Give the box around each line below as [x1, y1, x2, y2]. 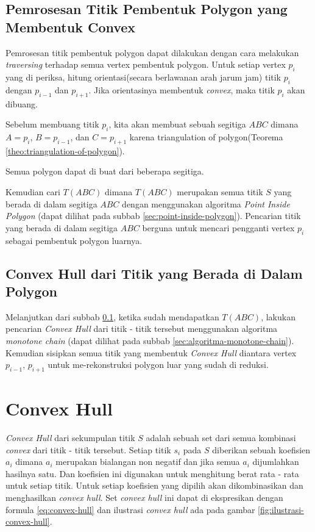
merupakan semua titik [177, 185, 263, 198]
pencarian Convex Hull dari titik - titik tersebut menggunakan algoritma [5, 322, 278, 335]
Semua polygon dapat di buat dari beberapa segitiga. [5, 165, 204, 178]
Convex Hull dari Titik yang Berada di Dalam [5, 264, 303, 282]
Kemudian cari [5, 185, 60, 198]
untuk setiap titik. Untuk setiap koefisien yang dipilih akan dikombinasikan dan [5, 479, 303, 492]
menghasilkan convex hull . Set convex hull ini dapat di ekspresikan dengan [5, 491, 283, 503]
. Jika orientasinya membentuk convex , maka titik [88, 83, 275, 96]
